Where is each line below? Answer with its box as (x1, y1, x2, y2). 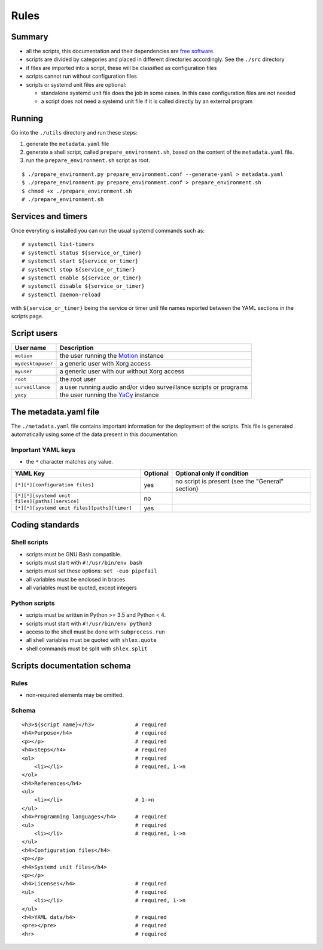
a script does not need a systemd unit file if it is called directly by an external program (41, 98, 253, 105)
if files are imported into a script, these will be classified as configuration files (26, 64, 217, 71)
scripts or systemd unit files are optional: (26, 81, 127, 88)
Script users (11, 328, 58, 339)
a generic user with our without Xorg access (59, 367, 185, 376)
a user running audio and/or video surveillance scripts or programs (59, 383, 248, 391)
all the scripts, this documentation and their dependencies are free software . (26, 48, 215, 55)
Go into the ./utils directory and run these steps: (11, 129, 138, 136)
